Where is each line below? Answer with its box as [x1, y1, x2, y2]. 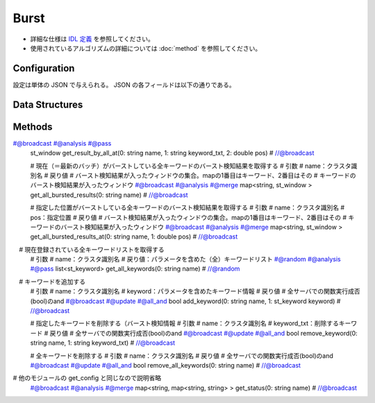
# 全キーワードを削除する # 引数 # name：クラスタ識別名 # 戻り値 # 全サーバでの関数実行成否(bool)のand [30, 351, 333, 360]
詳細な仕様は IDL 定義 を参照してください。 [30, 35, 154, 43]
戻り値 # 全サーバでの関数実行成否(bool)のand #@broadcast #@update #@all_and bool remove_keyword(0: [49, 329, 358, 337]
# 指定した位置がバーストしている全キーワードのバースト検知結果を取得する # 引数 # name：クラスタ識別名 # [30, 203, 345, 212]
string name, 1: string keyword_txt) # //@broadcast [30, 338, 176, 347]
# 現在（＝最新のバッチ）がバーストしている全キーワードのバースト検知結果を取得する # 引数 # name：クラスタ [30, 162, 351, 170]
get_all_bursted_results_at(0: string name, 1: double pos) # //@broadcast [30, 232, 238, 241]
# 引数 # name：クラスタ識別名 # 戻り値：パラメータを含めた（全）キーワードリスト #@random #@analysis [30, 255, 341, 264]
